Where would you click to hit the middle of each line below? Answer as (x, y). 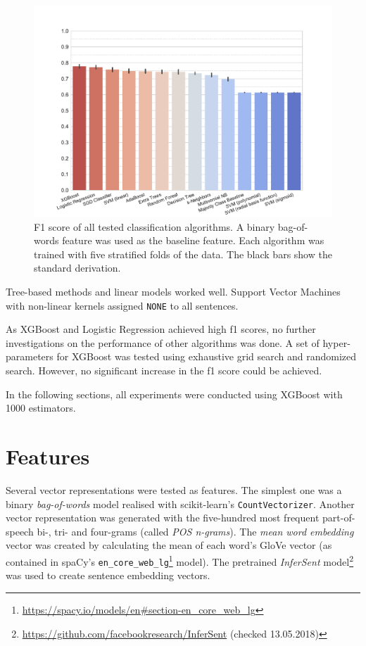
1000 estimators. (41, 408)
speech (20, 531)
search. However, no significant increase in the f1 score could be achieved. (164, 370)
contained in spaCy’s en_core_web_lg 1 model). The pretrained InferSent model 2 (180, 560)
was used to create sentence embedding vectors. (108, 575)
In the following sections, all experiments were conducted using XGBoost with (174, 394)
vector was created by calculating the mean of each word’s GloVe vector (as (169, 545)
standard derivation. (77, 268)
